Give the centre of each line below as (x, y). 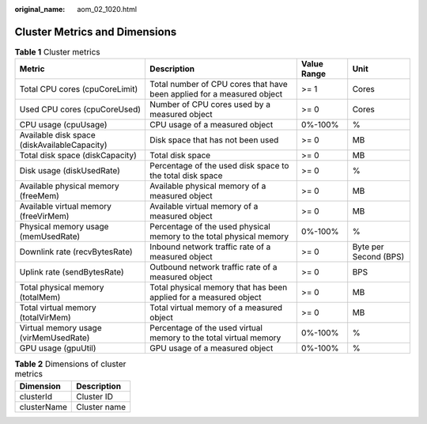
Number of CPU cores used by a (210, 104)
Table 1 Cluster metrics (57, 52)
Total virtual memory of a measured (216, 308)
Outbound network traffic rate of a (213, 267)
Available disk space (58, 135)
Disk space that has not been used (214, 140)
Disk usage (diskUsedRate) (70, 171)
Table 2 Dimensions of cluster (70, 364)
